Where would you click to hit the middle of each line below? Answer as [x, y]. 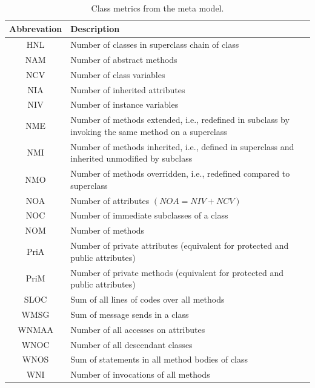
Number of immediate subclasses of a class [149, 215]
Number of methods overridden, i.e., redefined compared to [180, 173]
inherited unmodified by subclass [131, 158]
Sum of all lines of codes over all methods [148, 299]
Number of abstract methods [124, 59]
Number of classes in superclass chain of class [155, 44]
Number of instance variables [124, 104]
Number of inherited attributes [128, 89]
